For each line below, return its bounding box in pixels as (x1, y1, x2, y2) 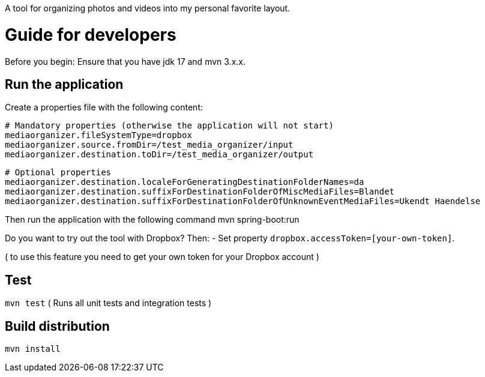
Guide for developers (5, 24, 176, 45)
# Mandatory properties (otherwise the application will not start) (5, 121, 334, 131)
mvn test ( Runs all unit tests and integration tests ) (5, 298, 212, 309)
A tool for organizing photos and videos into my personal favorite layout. (5, 3, 291, 13)
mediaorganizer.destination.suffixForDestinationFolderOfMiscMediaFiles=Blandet (5, 187, 395, 197)
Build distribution (5, 318, 110, 334)
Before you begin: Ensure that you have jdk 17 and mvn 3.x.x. (5, 56, 246, 67)
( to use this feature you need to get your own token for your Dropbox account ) (5, 252, 319, 262)
